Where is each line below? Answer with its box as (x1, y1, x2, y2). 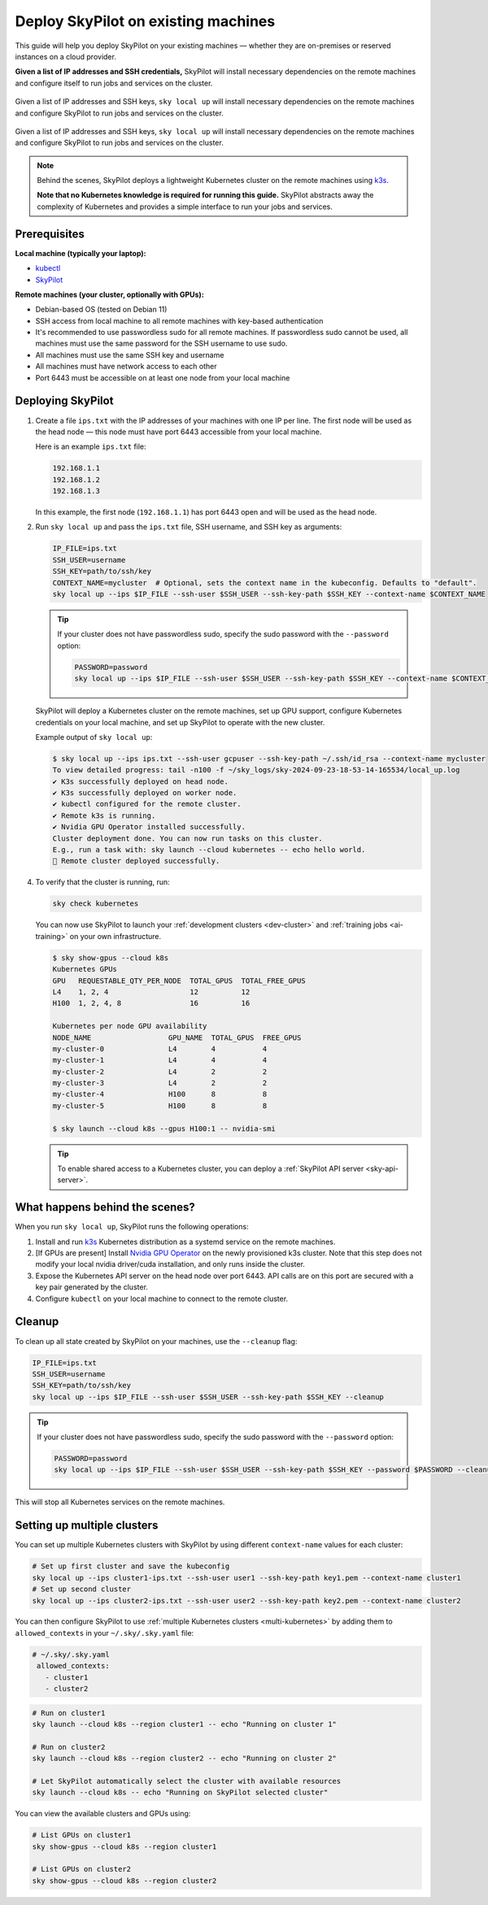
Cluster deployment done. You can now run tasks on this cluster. (52, 833, 323, 843)
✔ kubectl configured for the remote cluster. (52, 799, 242, 809)
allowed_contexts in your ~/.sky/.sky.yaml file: (15, 1628, 194, 1638)
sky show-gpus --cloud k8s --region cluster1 (32, 1842, 217, 1851)
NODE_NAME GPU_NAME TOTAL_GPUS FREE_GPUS (52, 1033, 302, 1042)
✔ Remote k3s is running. (52, 811, 156, 820)
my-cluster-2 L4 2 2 (52, 1067, 268, 1076)
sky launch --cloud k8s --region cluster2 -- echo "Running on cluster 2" (32, 1754, 338, 1764)
